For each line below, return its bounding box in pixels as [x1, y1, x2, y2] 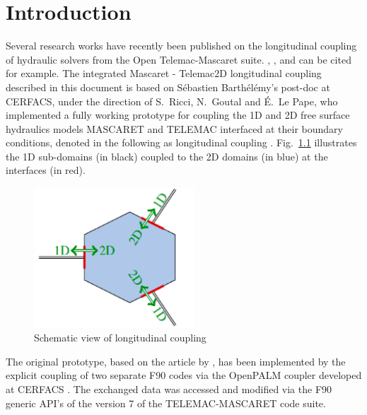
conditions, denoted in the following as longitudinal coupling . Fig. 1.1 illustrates [6, 135, 357, 150]
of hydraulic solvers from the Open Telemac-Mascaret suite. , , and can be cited [6, 52, 351, 66]
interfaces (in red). [6, 163, 86, 177]
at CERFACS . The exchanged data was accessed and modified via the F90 [6, 382, 332, 397]
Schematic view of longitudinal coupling [34, 330, 206, 345]
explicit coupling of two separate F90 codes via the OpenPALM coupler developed [6, 368, 362, 382]
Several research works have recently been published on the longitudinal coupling [6, 38, 357, 53]
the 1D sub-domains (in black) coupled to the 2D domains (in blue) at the [6, 148, 328, 163]
